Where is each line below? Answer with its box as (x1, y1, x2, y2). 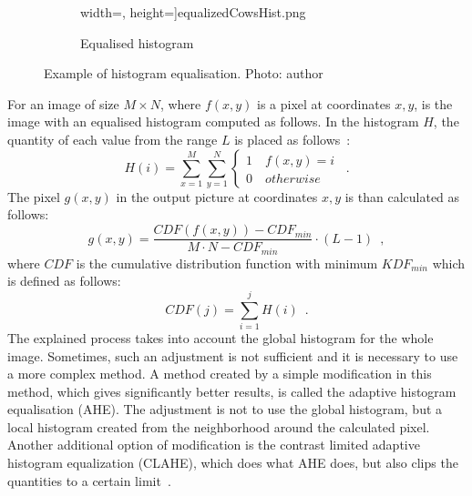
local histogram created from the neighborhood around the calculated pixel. (7, 417, 430, 436)
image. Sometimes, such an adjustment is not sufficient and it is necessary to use (7, 346, 458, 365)
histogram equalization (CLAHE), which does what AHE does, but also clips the (7, 453, 458, 472)
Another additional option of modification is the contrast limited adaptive (7, 435, 420, 454)
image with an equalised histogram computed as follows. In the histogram (7, 112, 419, 131)
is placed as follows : (234, 129, 351, 148)
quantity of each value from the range (7, 129, 218, 148)
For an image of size (7, 94, 119, 113)
